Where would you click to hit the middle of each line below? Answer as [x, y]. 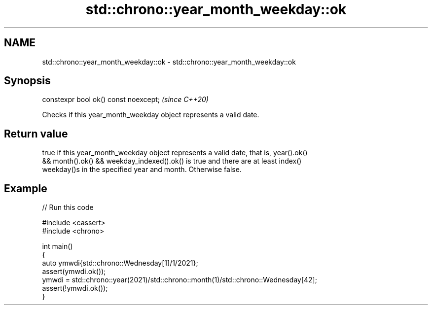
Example [26, 188]
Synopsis [27, 81]
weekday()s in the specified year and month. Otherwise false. [142, 170]
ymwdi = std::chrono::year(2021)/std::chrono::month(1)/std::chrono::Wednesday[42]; [180, 280]
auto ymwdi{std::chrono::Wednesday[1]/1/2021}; [120, 263]
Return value [36, 134]
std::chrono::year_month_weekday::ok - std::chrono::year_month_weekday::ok [169, 62]
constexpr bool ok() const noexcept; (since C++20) [125, 100]
